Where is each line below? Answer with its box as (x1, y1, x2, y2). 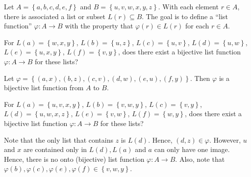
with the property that (65, 21, 133, 31)
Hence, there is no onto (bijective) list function (4, 153, 145, 164)
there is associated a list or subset (4, 11, 106, 21)
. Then (190, 73, 210, 83)
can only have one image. (154, 144, 230, 154)
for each (185, 21, 209, 31)
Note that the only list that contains (4, 134, 113, 145)
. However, (209, 134, 241, 145)
